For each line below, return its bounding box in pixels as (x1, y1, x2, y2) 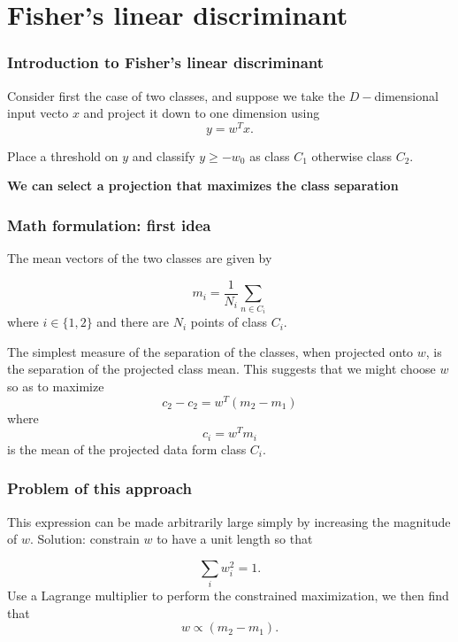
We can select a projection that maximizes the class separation (7, 176, 399, 195)
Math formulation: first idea (7, 213, 211, 236)
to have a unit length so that (156, 530, 313, 548)
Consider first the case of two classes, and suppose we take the (7, 86, 346, 104)
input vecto (7, 104, 69, 122)
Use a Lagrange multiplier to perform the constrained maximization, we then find (7, 586, 449, 605)
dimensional (374, 86, 439, 104)
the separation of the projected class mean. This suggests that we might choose (7, 360, 436, 378)
